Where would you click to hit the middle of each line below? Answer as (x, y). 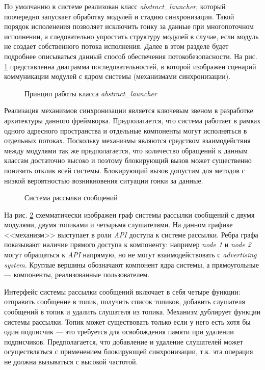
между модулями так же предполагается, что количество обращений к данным (126, 150)
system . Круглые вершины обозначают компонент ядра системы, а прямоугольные (131, 264)
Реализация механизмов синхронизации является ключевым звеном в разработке (129, 110)
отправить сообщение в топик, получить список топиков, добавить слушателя (125, 301)
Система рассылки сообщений (71, 197)
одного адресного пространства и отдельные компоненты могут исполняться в (126, 130)
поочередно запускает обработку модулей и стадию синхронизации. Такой (119, 16)
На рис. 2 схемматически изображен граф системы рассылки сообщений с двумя (129, 214)
